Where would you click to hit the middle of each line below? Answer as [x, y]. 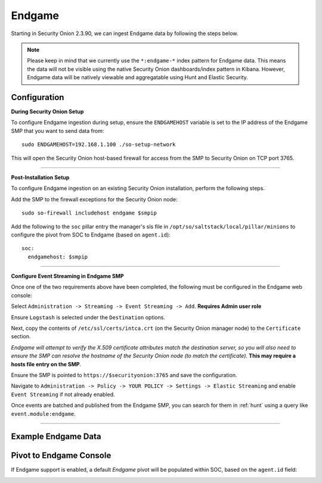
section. [21, 336]
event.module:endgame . [43, 413]
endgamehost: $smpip [58, 257]
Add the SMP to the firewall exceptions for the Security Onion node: [94, 199]
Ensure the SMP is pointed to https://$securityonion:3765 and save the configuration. [124, 375]
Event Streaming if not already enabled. [63, 394]
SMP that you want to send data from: [58, 130]
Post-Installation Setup [40, 177]
